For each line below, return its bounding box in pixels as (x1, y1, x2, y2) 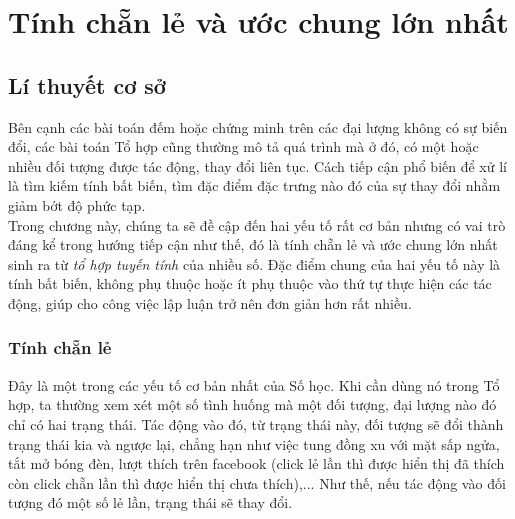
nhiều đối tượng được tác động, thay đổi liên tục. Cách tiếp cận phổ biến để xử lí (8, 155, 507, 176)
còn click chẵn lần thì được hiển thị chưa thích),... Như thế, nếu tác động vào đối (8, 472, 506, 493)
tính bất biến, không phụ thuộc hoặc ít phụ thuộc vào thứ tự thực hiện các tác (8, 273, 492, 294)
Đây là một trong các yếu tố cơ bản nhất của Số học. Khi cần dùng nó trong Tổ (8, 374, 500, 395)
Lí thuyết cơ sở (8, 69, 166, 100)
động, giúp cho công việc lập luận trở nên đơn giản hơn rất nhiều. (8, 292, 412, 313)
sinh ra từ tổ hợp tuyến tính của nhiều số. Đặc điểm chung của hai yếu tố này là (8, 253, 501, 274)
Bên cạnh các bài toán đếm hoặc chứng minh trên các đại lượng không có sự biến (8, 116, 508, 137)
